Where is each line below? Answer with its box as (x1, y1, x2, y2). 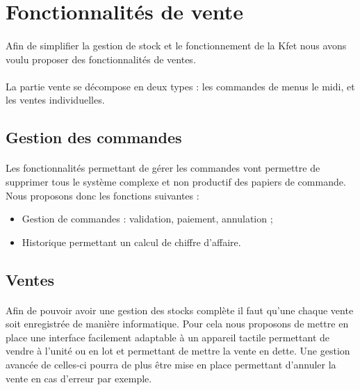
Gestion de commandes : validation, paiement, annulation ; (22, 211, 273, 226)
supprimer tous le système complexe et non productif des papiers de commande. (6, 174, 346, 188)
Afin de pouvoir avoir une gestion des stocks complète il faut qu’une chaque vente (6, 302, 354, 317)
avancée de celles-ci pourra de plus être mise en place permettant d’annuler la (6, 357, 336, 372)
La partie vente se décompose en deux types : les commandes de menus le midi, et (6, 79, 355, 93)
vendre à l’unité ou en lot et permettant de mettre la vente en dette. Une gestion (6, 343, 350, 358)
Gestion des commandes (6, 127, 182, 148)
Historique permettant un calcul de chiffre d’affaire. (22, 234, 241, 249)
